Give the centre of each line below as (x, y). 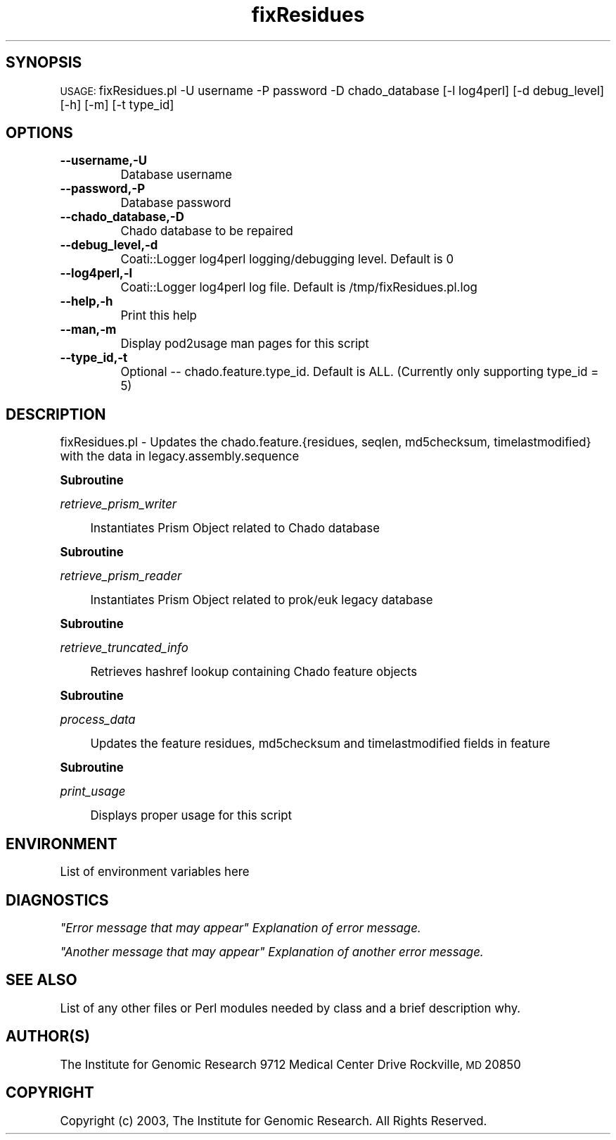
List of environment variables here (155, 872)
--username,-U (104, 161)
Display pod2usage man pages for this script (245, 344)
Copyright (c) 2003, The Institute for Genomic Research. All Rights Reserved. (274, 1121)
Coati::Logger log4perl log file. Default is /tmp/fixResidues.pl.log (299, 288)
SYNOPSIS (44, 63)
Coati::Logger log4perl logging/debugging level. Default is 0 (287, 259)
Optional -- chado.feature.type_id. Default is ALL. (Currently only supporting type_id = (360, 372)
